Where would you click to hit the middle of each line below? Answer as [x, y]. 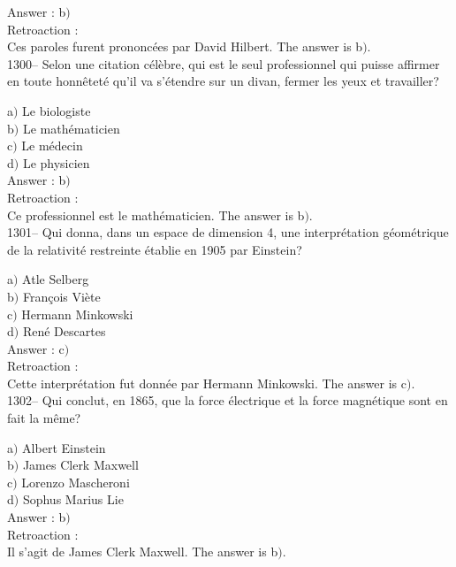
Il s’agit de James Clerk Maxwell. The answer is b [143, 552]
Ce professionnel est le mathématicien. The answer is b [156, 215]
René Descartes [64, 331]
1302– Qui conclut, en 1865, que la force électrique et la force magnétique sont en [228, 400]
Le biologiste [57, 110]
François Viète [61, 296]
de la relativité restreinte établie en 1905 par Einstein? [155, 249]
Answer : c [36, 348]
